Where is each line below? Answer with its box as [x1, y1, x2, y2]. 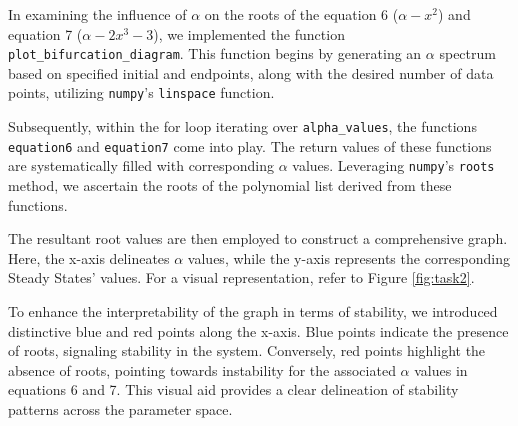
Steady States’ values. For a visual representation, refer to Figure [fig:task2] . [8, 267, 475, 288]
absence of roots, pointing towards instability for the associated [8, 359, 396, 380]
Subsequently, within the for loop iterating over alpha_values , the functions [8, 116, 477, 137]
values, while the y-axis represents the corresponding [187, 247, 511, 268]
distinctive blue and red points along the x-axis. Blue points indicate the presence [8, 320, 509, 341]
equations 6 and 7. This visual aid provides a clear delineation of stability [8, 379, 459, 400]
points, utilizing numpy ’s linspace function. [8, 82, 275, 103]
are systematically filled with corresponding [8, 155, 274, 176]
